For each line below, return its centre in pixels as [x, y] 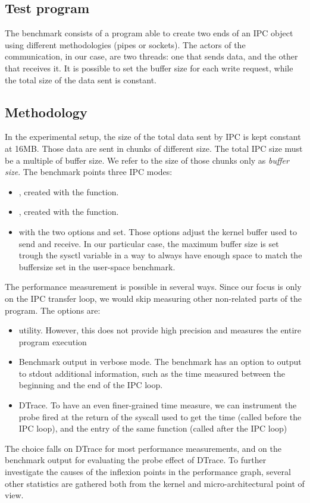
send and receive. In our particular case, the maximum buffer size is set [149, 243]
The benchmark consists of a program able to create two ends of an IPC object [149, 33]
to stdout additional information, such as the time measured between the [152, 373]
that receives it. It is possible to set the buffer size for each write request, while [149, 68]
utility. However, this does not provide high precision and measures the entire [160, 330]
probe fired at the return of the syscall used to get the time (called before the [160, 416]
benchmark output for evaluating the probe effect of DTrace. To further [136, 460]
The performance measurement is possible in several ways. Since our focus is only [153, 287]
